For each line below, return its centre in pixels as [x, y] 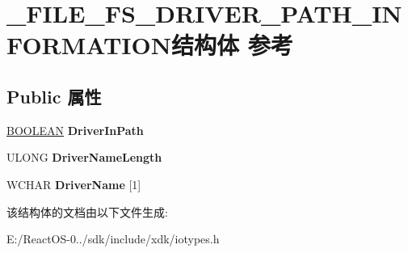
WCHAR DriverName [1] [74, 184]
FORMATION [89, 45]
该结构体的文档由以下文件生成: [87, 211]
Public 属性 [54, 96]
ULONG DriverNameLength [84, 157]
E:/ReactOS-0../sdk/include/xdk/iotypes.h [113, 239]
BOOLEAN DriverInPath [75, 130]
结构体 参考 [232, 45]
